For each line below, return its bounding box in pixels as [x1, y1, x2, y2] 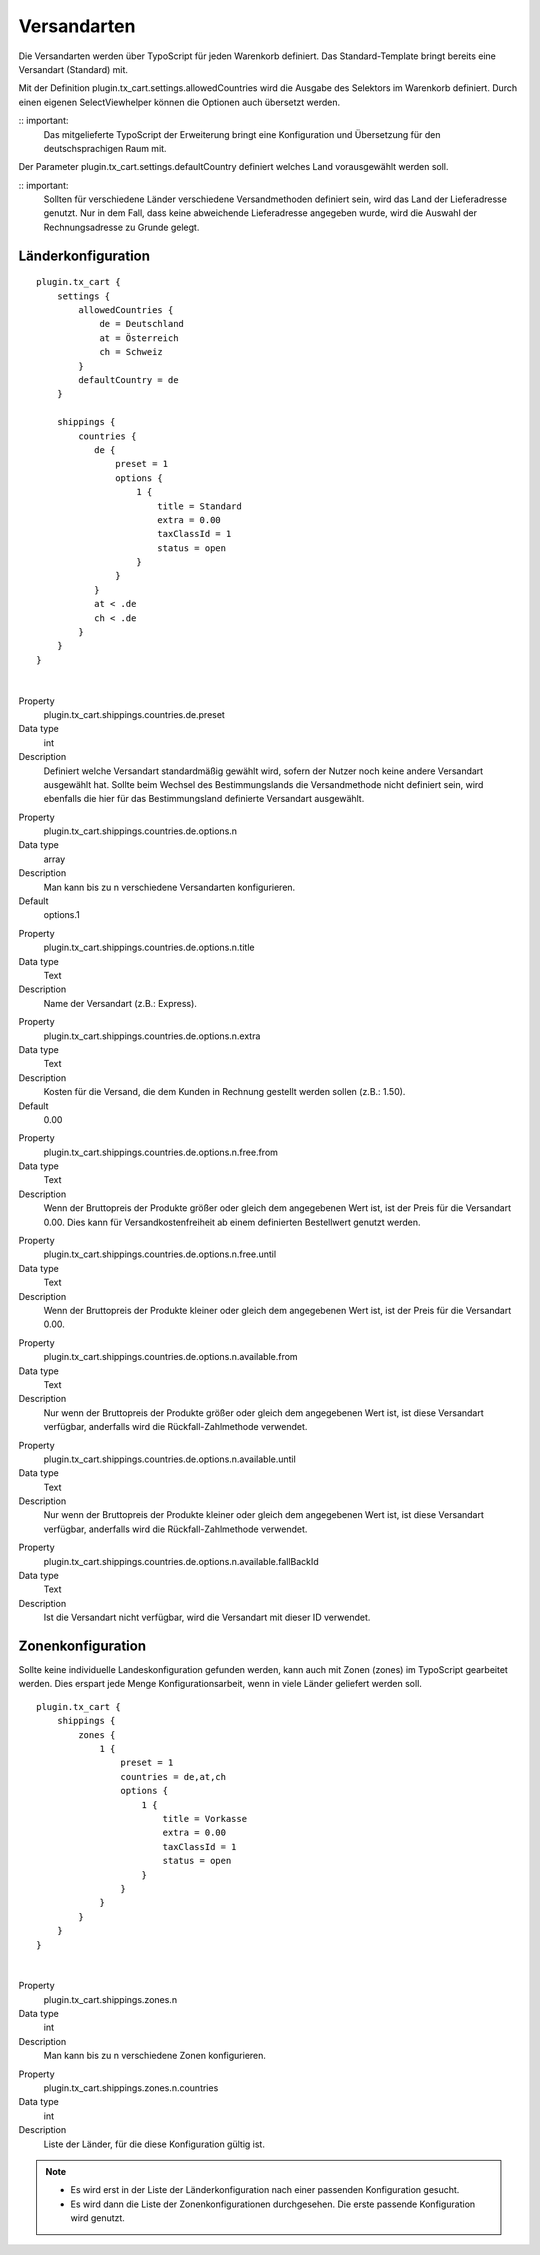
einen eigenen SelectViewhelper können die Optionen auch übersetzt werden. [18, 96, 340, 108]
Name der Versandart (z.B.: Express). [43, 997, 197, 1009]
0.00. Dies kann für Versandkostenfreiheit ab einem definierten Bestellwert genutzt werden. [43, 1216, 421, 1228]
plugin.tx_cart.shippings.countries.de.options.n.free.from [43, 1146, 279, 1158]
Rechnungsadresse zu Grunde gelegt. [43, 221, 200, 233]
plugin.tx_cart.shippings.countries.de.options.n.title [43, 941, 255, 954]
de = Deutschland [99, 318, 185, 330]
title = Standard [156, 500, 242, 512]
